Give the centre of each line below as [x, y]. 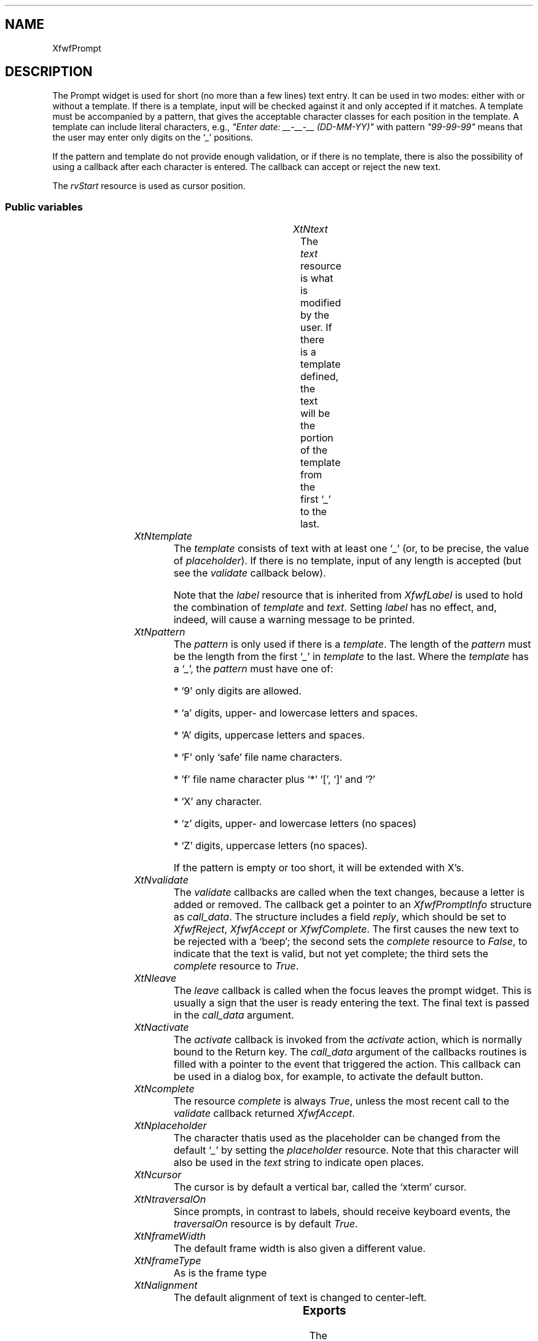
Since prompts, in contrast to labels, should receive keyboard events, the [342, 1212]
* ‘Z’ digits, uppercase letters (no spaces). [271, 846]
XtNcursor [158, 1175]
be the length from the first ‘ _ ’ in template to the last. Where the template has [351, 657]
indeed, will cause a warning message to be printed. [294, 620]
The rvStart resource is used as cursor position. [149, 185]
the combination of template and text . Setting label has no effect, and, [335, 608]
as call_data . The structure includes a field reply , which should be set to [340, 917]
